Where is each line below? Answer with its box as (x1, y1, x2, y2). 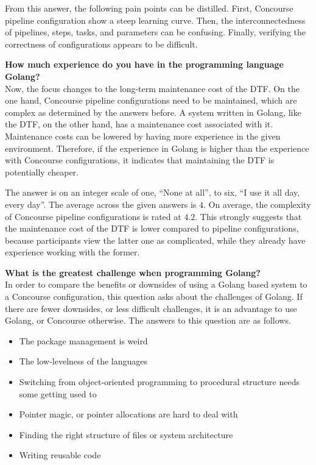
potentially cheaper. (5, 165, 79, 178)
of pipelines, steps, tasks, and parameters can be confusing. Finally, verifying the (5, 26, 306, 38)
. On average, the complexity (203, 197, 311, 210)
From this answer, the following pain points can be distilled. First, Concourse (5, 2, 293, 14)
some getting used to (19, 387, 97, 400)
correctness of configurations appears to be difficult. (5, 37, 198, 50)
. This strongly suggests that (195, 210, 302, 222)
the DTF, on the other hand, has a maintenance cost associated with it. (5, 118, 273, 130)
